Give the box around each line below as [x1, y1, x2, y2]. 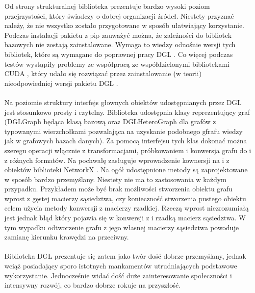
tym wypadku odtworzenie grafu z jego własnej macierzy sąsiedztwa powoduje [4, 222, 239, 232]
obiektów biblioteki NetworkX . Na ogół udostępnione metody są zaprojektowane [4, 164, 248, 175]
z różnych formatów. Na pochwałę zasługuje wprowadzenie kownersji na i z [4, 155, 229, 165]
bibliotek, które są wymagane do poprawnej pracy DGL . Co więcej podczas [4, 49, 233, 59]
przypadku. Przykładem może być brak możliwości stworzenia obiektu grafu [4, 184, 232, 194]
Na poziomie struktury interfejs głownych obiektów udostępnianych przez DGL [4, 97, 242, 107]
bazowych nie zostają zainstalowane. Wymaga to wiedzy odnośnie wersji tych [4, 39, 236, 50]
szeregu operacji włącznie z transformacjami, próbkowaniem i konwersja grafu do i [4, 145, 251, 155]
